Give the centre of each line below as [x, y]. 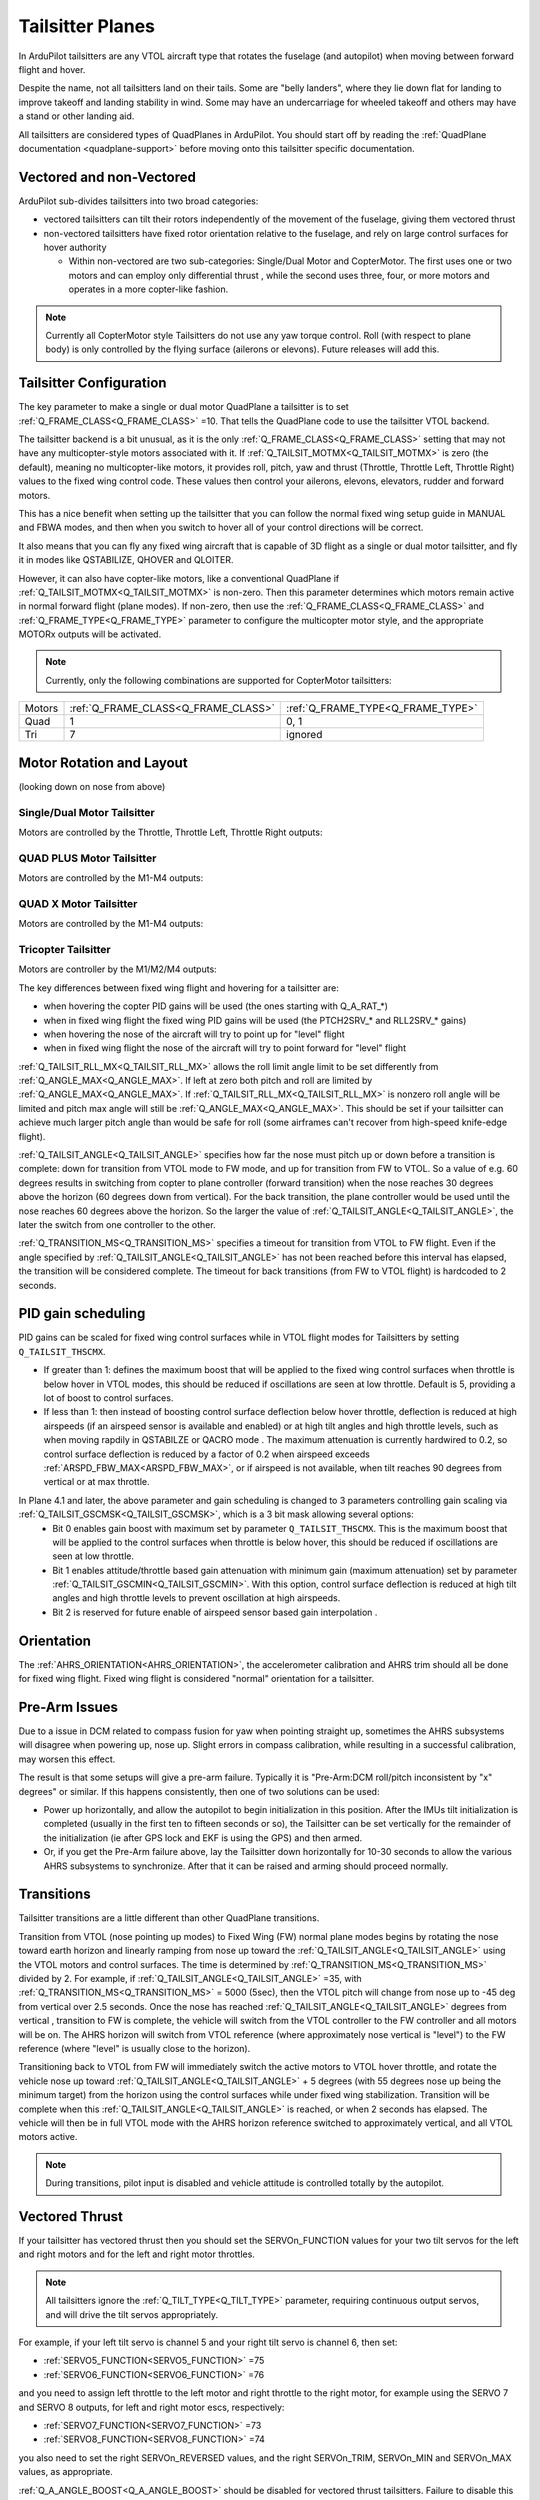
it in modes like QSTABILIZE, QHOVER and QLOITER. [126, 560]
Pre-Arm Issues [68, 1706]
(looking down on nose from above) [92, 786]
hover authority [75, 247]
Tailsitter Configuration [92, 383]
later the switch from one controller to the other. [117, 1224]
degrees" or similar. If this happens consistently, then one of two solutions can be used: [199, 1791]
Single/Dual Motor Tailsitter [86, 812]
